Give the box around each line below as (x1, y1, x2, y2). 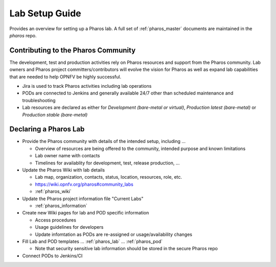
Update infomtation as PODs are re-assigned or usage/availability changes (35, 231, 193, 237)
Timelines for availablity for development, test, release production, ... (35, 160, 180, 166)
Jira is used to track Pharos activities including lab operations (22, 83, 152, 89)
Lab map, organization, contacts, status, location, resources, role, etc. (35, 174, 182, 180)
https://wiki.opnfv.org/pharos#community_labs (35, 181, 134, 187)
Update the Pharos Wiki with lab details (22, 167, 105, 173)
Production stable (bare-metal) (22, 111, 88, 117)
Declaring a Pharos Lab (9, 125, 85, 134)
